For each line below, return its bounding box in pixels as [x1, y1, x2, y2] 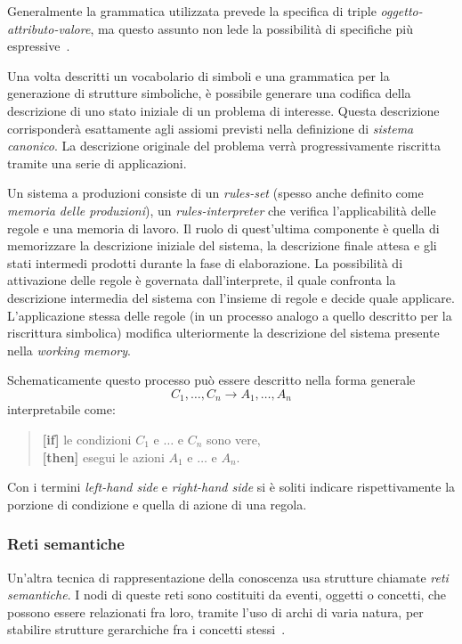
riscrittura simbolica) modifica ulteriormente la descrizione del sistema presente [7, 323, 440, 342]
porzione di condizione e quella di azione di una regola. [7, 494, 307, 513]
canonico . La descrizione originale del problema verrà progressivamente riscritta [7, 136, 442, 155]
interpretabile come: [7, 400, 116, 419]
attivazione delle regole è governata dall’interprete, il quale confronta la [7, 271, 396, 289]
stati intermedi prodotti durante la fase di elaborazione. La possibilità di [7, 253, 403, 272]
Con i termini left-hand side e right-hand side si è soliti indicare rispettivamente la [7, 477, 456, 496]
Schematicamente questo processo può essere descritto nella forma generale [7, 371, 416, 389]
